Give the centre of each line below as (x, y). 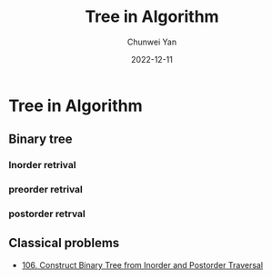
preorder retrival (45, 190)
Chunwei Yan (152, 42)
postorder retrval (47, 214)
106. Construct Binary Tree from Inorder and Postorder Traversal (142, 264)
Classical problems (64, 243)
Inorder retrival (42, 165)
